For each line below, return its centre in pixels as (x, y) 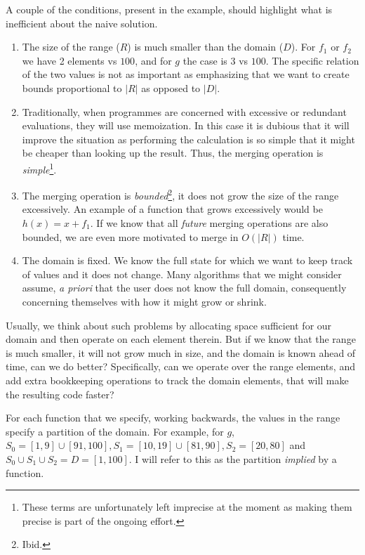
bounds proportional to (72, 87)
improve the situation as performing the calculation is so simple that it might (188, 139)
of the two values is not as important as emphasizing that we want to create (186, 74)
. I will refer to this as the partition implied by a (233, 458)
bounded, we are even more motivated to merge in (130, 236)
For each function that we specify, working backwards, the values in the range (173, 418)
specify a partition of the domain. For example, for (115, 431)
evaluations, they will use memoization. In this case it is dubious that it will (186, 125)
